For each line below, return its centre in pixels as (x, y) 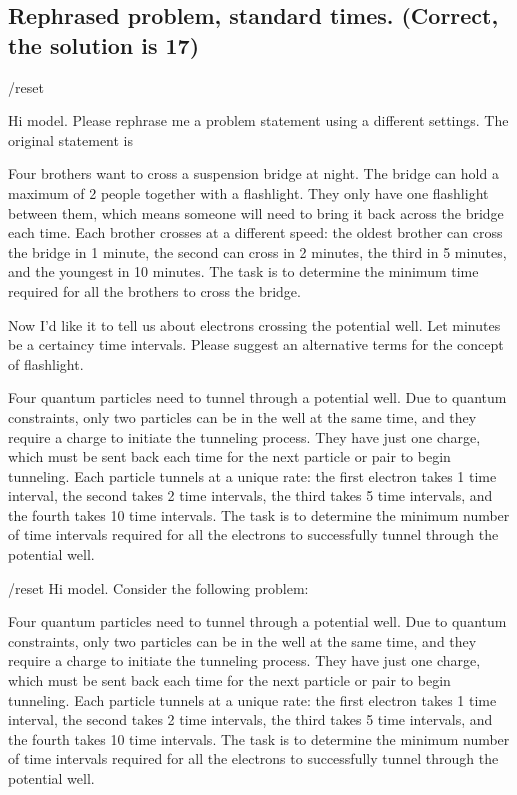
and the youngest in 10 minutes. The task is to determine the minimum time (243, 271)
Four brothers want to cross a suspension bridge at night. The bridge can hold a (253, 173)
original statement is (71, 139)
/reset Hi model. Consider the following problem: (158, 587)
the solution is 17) (104, 44)
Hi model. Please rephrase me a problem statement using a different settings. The (258, 120)
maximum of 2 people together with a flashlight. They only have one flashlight (248, 192)
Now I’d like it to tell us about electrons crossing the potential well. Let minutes (254, 324)
